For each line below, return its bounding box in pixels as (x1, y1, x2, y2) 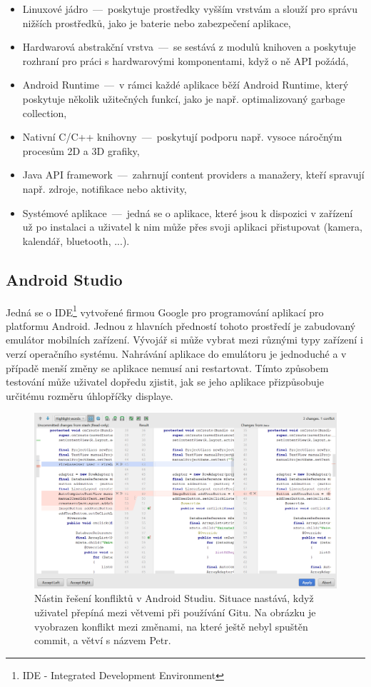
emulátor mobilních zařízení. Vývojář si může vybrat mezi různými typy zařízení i (6, 332, 363, 347)
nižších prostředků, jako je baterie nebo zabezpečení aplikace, (22, 15, 291, 30)
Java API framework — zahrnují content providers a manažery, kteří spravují (22, 167, 365, 182)
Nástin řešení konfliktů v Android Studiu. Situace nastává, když (34, 591, 314, 606)
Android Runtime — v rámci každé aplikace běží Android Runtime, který (22, 77, 349, 92)
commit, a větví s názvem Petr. (34, 633, 171, 648)
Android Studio (6, 268, 123, 290)
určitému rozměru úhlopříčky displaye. (6, 388, 173, 403)
